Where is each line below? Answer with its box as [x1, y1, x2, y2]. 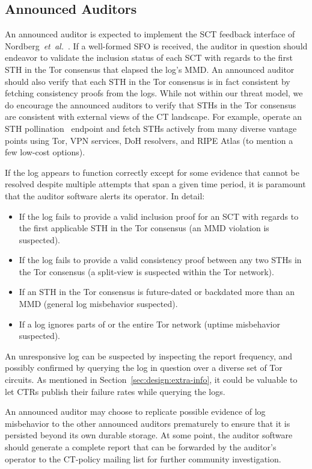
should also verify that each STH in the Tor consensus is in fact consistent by [5, 75, 290, 87]
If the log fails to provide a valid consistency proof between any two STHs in [19, 253, 302, 266]
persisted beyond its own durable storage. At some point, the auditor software [5, 429, 293, 441]
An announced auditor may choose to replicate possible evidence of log [5, 405, 266, 418]
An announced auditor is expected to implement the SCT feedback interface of [5, 28, 295, 40]
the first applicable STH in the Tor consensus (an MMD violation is [19, 222, 269, 234]
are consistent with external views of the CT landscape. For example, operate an [5, 110, 302, 123]
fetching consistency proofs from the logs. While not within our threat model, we [5, 87, 303, 99]
